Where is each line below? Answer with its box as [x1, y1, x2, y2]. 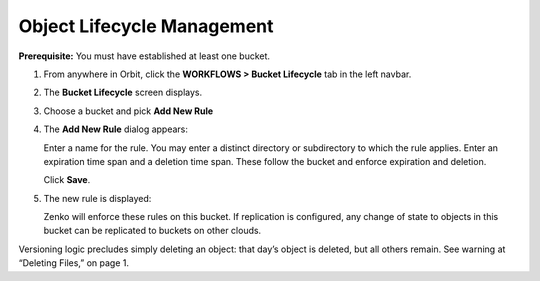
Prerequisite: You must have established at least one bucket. [18, 50, 270, 62]
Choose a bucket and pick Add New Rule [43, 105, 214, 117]
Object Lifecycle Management [18, 15, 274, 37]
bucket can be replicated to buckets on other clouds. [43, 225, 262, 237]
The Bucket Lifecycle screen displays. [43, 86, 203, 99]
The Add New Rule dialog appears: [43, 123, 189, 135]
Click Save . [43, 174, 91, 186]
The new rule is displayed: [43, 192, 152, 204]
